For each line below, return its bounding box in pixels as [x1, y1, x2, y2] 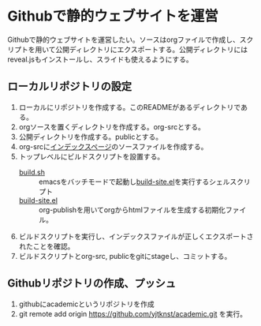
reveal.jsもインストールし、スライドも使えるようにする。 [7, 54, 194, 64]
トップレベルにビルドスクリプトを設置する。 [18, 152, 165, 161]
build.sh [18, 167, 45, 177]
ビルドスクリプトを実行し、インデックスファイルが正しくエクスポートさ [18, 231, 254, 241]
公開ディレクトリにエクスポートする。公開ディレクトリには [55, 44, 248, 54]
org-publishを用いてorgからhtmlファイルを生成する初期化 [38, 204, 226, 214]
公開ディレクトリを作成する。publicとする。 [18, 132, 163, 141]
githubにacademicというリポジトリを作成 [18, 299, 155, 309]
